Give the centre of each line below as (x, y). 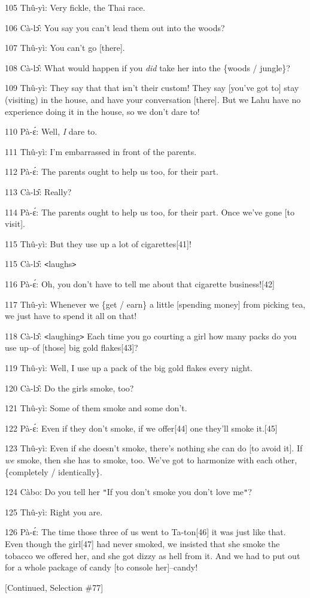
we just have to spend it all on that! (71, 316)
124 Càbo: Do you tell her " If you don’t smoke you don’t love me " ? (128, 492)
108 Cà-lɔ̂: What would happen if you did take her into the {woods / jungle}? (148, 67)
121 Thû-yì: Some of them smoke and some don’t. (96, 408)
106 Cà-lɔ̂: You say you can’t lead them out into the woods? (115, 27)
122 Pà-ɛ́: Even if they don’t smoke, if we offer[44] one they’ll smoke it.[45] (141, 428)
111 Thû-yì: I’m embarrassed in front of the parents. (101, 151)
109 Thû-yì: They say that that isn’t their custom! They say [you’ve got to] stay (152, 88)
